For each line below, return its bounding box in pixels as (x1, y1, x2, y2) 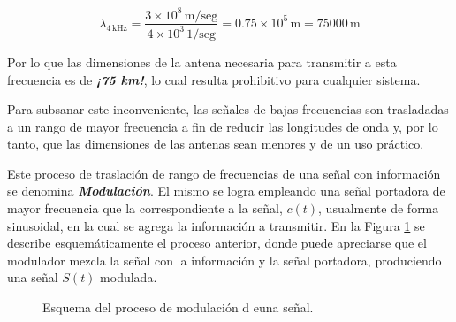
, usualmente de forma (318, 199, 439, 218)
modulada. (100, 268, 157, 287)
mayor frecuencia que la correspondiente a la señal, (7, 199, 283, 218)
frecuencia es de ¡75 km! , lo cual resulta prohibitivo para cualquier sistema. (7, 70, 421, 88)
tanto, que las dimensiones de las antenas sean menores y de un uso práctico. (7, 134, 424, 153)
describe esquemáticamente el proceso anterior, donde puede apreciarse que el (7, 234, 427, 252)
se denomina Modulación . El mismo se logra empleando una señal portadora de (7, 181, 445, 200)
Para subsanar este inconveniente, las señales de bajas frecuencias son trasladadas (7, 100, 449, 119)
